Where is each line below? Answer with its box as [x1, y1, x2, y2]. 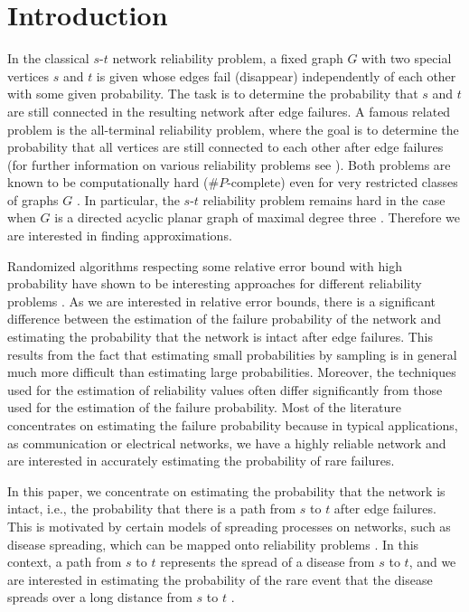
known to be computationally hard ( [7, 173, 209, 192]
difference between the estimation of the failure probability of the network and [7, 309, 442, 328]
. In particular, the [76, 190, 180, 209]
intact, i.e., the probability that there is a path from [7, 499, 296, 518]
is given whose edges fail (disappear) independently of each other [96, 66, 456, 85]
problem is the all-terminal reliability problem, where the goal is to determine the [7, 119, 459, 138]
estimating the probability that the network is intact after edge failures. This [7, 327, 434, 346]
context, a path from [7, 552, 122, 571]
